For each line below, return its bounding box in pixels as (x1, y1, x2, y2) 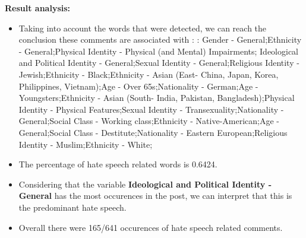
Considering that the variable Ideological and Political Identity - (18, 177, 272, 190)
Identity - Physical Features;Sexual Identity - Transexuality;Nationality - (18, 103, 284, 115)
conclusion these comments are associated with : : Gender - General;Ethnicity (18, 33, 302, 46)
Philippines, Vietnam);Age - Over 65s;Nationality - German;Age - (18, 80, 258, 92)
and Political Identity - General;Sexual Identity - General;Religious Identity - (18, 56, 299, 69)
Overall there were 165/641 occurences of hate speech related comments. (18, 221, 283, 233)
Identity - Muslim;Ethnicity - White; (18, 138, 153, 150)
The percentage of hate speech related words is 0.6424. (18, 158, 217, 170)
